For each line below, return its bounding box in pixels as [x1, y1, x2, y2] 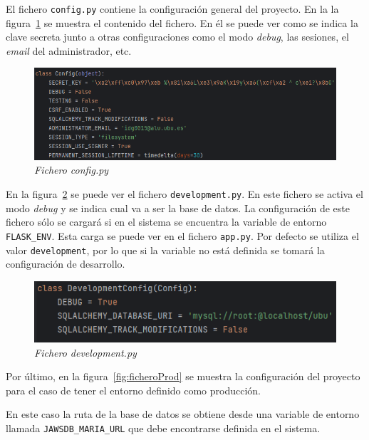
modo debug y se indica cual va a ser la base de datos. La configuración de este [6, 200, 350, 215]
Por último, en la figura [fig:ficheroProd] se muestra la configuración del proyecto [6, 369, 360, 384]
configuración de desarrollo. [6, 256, 125, 271]
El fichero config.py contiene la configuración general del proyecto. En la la [6, 1, 339, 16]
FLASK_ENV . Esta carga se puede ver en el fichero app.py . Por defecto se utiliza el [6, 228, 359, 243]
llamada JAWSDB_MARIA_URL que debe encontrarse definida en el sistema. [6, 420, 321, 435]
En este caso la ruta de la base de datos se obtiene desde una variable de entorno [6, 407, 360, 421]
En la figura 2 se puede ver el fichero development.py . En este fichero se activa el [6, 187, 363, 201]
